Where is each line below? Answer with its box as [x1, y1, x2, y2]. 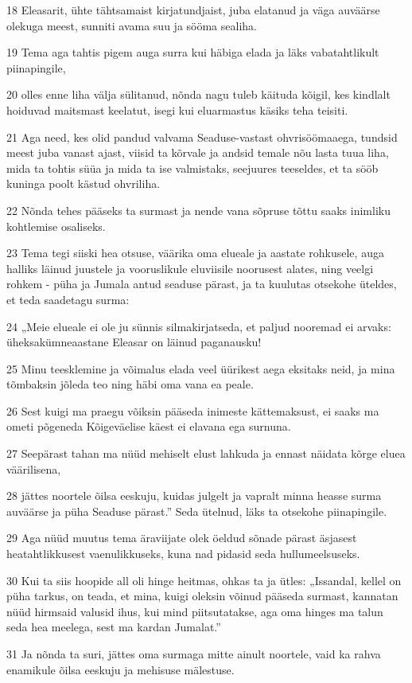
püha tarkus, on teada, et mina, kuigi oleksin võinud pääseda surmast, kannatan [6, 587, 398, 604]
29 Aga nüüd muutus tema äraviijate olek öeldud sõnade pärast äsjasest [6, 529, 357, 546]
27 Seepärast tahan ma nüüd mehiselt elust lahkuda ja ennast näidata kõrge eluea [6, 445, 406, 462]
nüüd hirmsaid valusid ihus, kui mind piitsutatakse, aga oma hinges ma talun [6, 603, 383, 619]
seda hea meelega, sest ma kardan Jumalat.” [6, 619, 221, 635]
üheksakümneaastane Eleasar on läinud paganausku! [6, 334, 262, 350]
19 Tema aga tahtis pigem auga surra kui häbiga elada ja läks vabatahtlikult [6, 44, 379, 60]
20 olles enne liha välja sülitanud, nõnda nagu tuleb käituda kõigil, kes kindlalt [6, 86, 391, 103]
